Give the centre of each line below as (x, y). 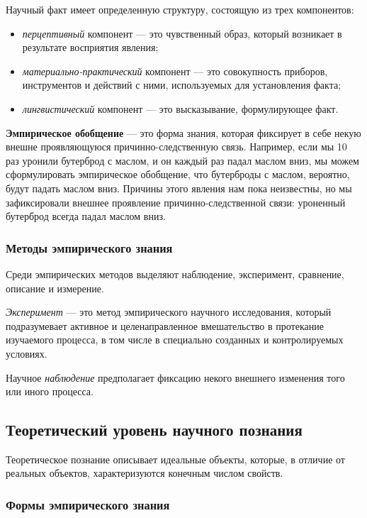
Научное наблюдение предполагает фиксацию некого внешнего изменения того (175, 377)
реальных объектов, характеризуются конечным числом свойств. (145, 473)
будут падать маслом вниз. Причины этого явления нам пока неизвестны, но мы (179, 188)
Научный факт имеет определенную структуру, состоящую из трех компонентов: (180, 9)
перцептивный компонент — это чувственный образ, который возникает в (182, 33)
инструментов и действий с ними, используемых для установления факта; (182, 85)
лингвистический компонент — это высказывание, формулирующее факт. (180, 108)
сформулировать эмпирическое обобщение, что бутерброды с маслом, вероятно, (178, 174)
